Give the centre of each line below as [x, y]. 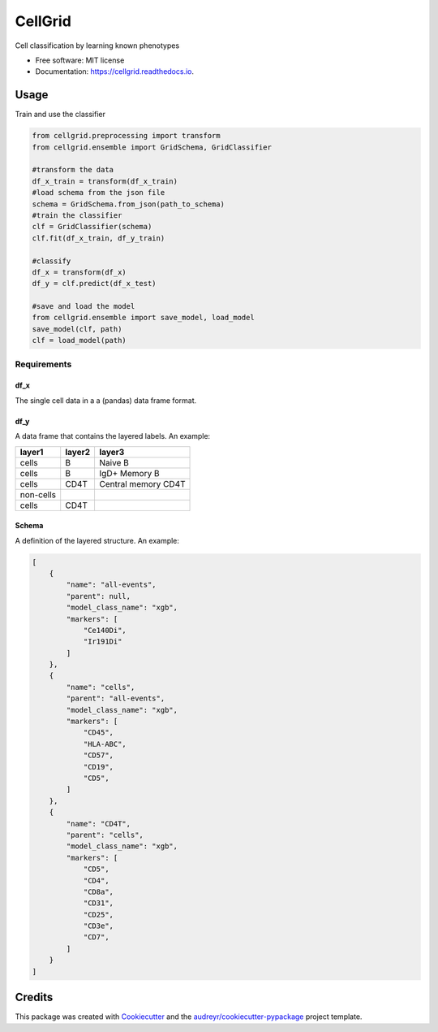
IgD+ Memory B [129, 473]
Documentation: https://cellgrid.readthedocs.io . [115, 72]
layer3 [112, 452]
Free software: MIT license [80, 60]
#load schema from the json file [99, 193]
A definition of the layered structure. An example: [97, 540]
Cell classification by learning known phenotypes [97, 46]
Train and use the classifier [60, 115]
